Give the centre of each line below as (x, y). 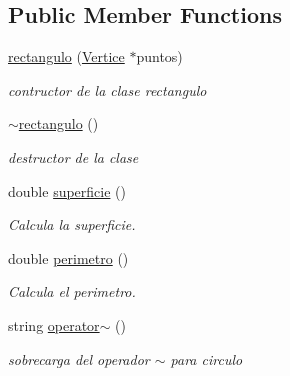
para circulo (206, 358)
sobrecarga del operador (79, 358)
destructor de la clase (73, 156)
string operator (54, 324)
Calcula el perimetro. (72, 291)
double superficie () (67, 190)
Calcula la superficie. (72, 224)
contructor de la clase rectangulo (107, 89)
